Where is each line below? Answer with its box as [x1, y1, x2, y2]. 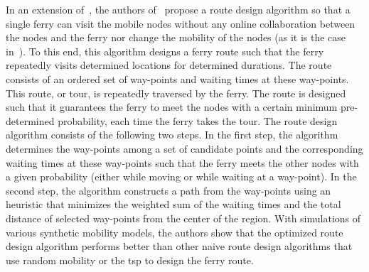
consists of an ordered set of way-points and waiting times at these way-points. [6, 71, 349, 86]
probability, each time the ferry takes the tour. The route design [58, 113, 338, 128]
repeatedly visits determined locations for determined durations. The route [6, 58, 332, 72]
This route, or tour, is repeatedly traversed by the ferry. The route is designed [6, 85, 346, 100]
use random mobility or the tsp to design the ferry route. [6, 252, 254, 267]
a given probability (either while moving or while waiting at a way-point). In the [6, 169, 357, 184]
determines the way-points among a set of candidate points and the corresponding [6, 141, 363, 156]
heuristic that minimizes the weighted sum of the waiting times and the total [6, 197, 341, 212]
